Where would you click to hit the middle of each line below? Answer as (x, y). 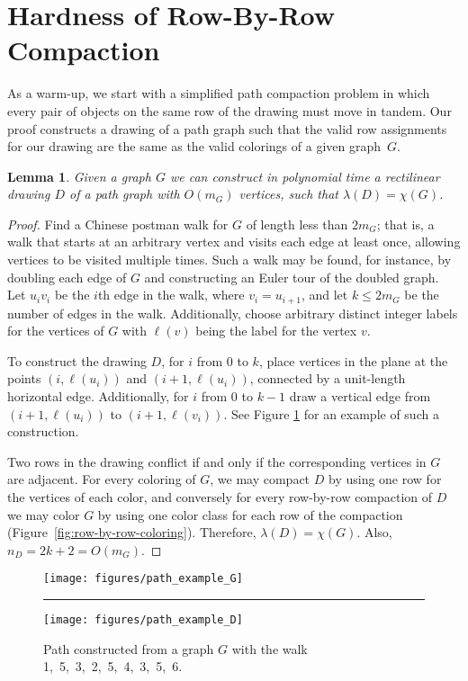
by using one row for (385, 479)
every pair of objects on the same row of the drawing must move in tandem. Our (229, 110)
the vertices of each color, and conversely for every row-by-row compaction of (220, 497)
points (24, 378)
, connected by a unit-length (328, 378)
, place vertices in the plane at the (353, 360)
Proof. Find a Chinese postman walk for (118, 224)
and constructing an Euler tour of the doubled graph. (292, 277)
